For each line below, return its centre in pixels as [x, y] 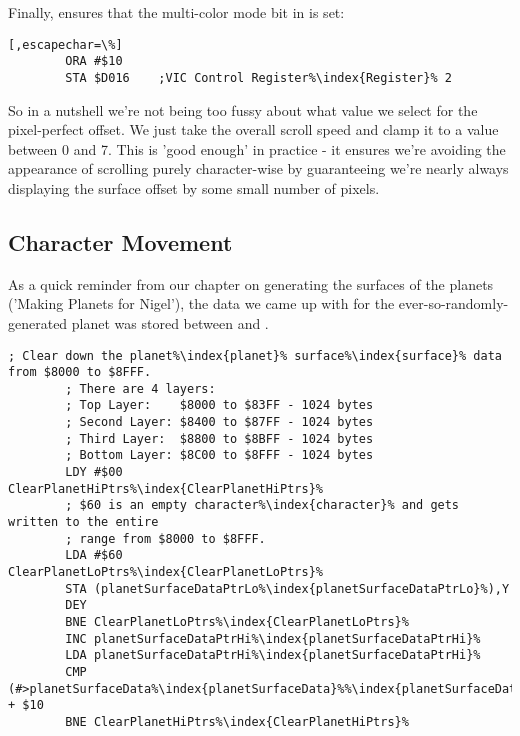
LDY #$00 [94, 472]
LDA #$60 [94, 555]
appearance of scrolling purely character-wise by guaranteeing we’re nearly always [258, 168]
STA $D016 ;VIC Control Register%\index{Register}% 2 [258, 77]
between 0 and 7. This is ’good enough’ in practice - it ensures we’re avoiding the [257, 148]
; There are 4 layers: [140, 388]
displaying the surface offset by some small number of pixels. [194, 187]
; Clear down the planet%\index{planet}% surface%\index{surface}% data [255, 355]
